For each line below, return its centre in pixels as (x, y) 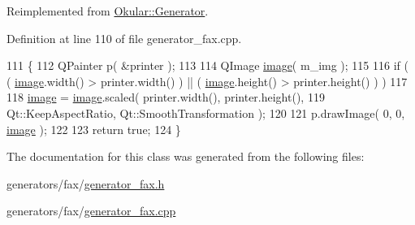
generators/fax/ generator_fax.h (86, 183)
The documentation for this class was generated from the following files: (186, 156)
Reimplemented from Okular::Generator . (108, 11)
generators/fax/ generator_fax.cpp (91, 211)
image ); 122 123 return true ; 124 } (94, 129)
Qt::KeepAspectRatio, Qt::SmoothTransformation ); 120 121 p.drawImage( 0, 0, (206, 112)
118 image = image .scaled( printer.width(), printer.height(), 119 (166, 97)
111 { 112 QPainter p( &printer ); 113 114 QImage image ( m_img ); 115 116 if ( (207, 65)
